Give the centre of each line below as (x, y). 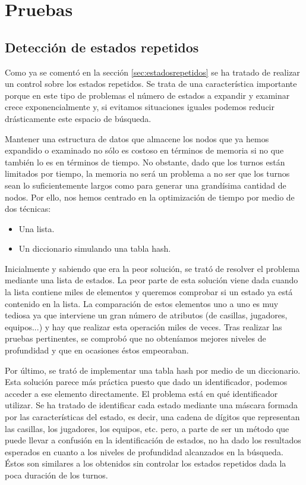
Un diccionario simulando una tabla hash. (95, 248)
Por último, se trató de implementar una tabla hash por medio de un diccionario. (153, 370)
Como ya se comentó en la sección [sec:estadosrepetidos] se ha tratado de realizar (152, 72)
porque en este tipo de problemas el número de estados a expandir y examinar (147, 95)
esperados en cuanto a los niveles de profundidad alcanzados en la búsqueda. (144, 451)
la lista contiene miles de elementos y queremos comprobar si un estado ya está (149, 292)
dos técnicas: (28, 209)
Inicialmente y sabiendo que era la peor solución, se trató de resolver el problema (152, 268)
